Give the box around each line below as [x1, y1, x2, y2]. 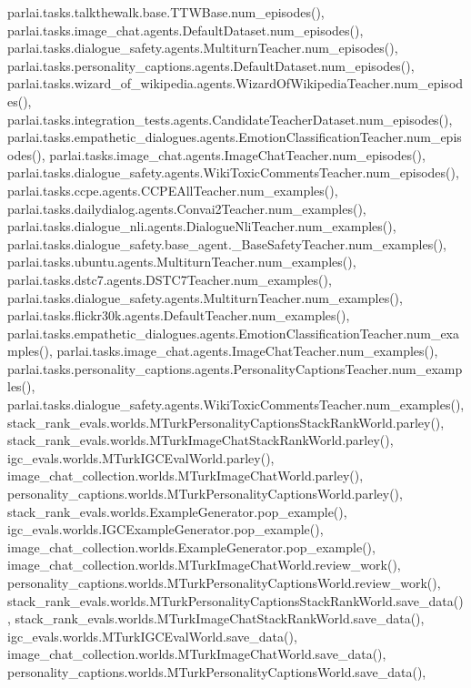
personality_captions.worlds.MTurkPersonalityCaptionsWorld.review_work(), [7, 573, 441, 592]
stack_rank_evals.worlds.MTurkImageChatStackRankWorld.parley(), [7, 430, 394, 450]
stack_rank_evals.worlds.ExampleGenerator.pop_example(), [7, 501, 347, 521]
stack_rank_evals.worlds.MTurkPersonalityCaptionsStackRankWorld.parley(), [7, 412, 445, 431]
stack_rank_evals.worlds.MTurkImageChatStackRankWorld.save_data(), [15, 609, 425, 628]
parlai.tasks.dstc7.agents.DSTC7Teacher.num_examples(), [7, 269, 332, 288]
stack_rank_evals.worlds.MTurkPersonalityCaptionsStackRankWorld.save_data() [7, 591, 464, 610]
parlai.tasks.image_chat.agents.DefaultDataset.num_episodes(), [7, 20, 364, 39]
